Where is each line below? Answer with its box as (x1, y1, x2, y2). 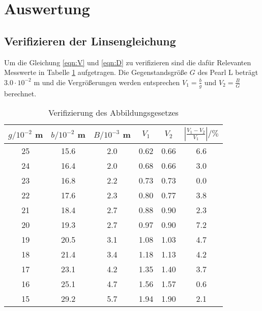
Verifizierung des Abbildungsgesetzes (48, 107, 179, 119)
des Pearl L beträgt (197, 67, 258, 77)
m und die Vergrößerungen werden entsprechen (34, 76, 180, 87)
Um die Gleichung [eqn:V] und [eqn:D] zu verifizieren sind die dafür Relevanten (4, 57, 251, 67)
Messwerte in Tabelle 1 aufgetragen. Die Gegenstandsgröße (4, 67, 188, 77)
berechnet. (4, 88, 37, 98)
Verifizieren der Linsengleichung (4, 33, 176, 48)
